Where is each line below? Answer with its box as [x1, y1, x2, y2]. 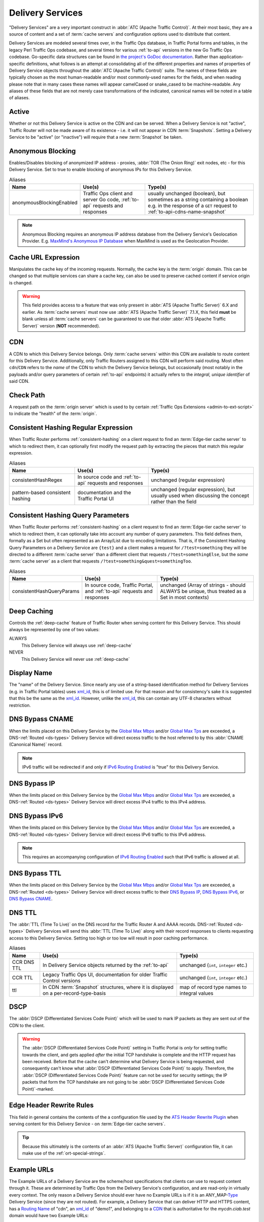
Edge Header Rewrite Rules [9, 1101, 94, 1110]
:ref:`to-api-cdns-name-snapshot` [148, 208, 226, 215]
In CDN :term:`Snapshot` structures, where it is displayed [42, 983, 174, 990]
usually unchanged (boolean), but [148, 190, 226, 197]
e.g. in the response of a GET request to [148, 202, 237, 209]
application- [219, 54, 244, 60]
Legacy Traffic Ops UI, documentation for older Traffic [42, 971, 168, 978]
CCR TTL [12, 974, 33, 981]
